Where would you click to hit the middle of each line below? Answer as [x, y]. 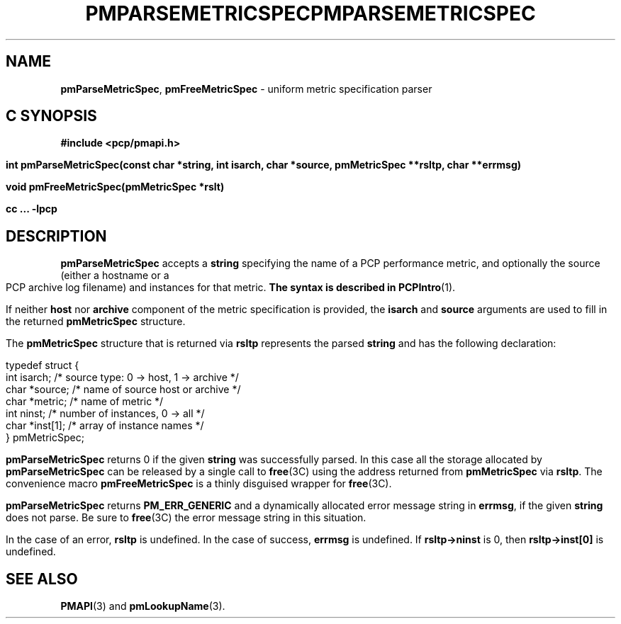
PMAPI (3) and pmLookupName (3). [143, 606]
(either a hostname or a [115, 276]
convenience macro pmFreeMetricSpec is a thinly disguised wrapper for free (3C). [199, 484]
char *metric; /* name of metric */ [85, 402]
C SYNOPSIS [51, 116]
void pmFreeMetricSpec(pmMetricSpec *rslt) [115, 187]
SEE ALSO [42, 579]
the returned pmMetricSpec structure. [96, 322]
